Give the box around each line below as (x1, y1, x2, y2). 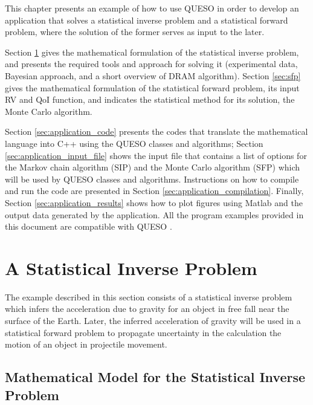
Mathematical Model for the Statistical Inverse (5, 368, 306, 386)
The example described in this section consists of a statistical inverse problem (5, 290, 292, 303)
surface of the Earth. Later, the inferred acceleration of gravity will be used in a (5, 314, 301, 326)
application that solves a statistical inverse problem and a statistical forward (5, 13, 288, 26)
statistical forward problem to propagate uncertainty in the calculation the (5, 326, 282, 339)
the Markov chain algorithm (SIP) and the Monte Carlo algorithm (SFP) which (5, 161, 300, 173)
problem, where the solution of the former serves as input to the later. (5, 25, 265, 38)
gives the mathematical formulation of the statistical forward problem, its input (5, 81, 300, 94)
